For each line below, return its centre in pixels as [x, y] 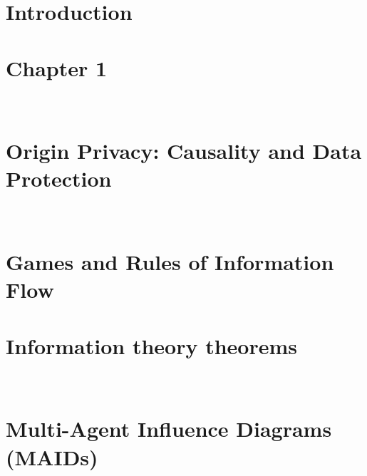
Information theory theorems [152, 345]
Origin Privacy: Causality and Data [184, 151]
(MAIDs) [52, 456]
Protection [59, 178]
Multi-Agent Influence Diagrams [169, 429]
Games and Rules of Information [170, 262]
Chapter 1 [57, 67]
